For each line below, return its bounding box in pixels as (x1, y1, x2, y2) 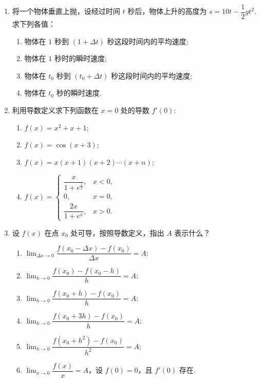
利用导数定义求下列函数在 (12, 105, 99, 116)
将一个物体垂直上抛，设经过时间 (12, 6, 120, 16)
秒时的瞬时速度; (54, 53, 107, 64)
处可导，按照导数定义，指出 (70, 227, 164, 238)
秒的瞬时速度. (56, 87, 102, 98)
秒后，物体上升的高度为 (127, 6, 207, 16)
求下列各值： (12, 18, 55, 29)
